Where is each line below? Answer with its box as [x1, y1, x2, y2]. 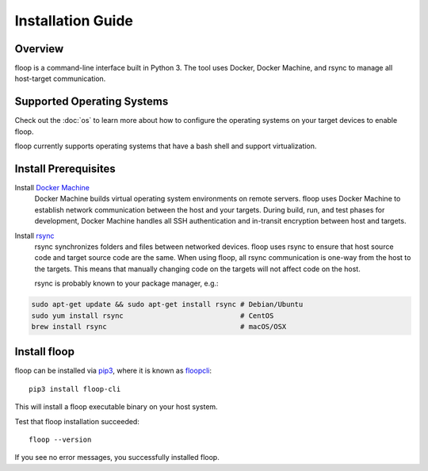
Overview [14, 42, 64, 56]
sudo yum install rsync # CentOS [31, 311, 274, 320]
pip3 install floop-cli [29, 385, 121, 393]
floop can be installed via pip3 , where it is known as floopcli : [14, 366, 212, 376]
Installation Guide [14, 12, 134, 29]
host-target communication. [14, 74, 106, 83]
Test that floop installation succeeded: [14, 416, 140, 426]
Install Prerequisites [14, 162, 116, 175]
